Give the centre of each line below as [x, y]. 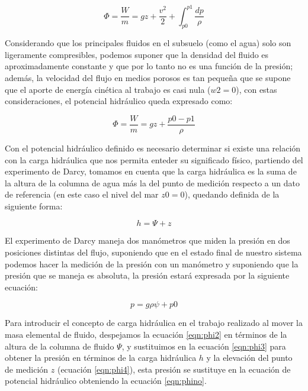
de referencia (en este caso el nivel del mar [82, 194]
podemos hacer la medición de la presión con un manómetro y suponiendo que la [152, 264]
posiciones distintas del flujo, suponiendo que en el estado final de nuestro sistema [153, 252]
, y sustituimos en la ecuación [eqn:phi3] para [204, 346]
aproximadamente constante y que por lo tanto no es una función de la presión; [149, 66]
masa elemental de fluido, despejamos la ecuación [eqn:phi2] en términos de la [146, 335]
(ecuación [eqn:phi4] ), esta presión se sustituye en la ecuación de [174, 369]
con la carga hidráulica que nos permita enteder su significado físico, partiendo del [154, 159]
